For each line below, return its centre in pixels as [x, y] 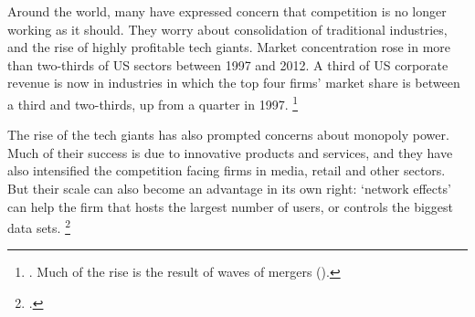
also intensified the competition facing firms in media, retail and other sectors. [227, 170]
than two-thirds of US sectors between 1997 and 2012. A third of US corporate [228, 64]
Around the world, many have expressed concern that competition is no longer [227, 11]
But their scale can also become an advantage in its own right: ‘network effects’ [229, 188]
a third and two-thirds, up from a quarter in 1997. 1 [153, 102]
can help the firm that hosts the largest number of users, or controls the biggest [231, 206]
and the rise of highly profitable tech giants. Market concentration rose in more [229, 47]
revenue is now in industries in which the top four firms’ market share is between [234, 83]
